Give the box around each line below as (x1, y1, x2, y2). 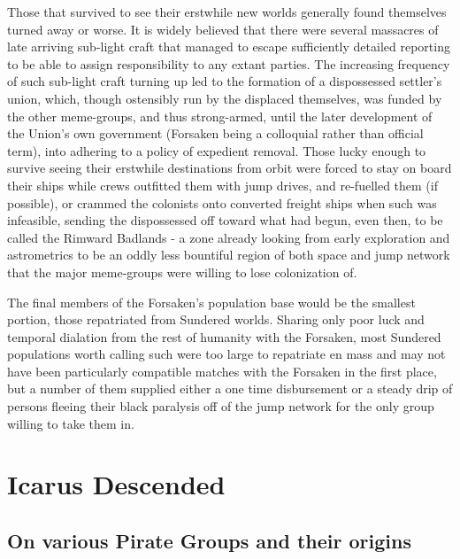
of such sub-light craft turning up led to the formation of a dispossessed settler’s (7, 72, 442, 90)
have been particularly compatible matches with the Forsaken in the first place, (7, 361, 437, 380)
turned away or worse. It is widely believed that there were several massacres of (7, 19, 439, 38)
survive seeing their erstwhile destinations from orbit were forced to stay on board (7, 159, 452, 177)
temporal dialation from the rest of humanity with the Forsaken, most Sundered (7, 327, 441, 345)
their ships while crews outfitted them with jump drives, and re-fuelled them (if (7, 175, 438, 194)
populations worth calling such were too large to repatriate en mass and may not (7, 345, 446, 363)
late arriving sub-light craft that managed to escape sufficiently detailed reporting (7, 37, 450, 56)
